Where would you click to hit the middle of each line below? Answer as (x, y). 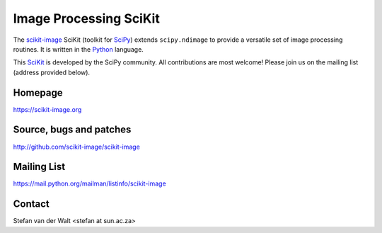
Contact (31, 204)
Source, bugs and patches (72, 130)
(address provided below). (52, 72)
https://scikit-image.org (47, 109)
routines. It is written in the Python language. (79, 49)
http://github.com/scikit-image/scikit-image (77, 147)
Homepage (38, 92)
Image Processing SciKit (87, 18)
